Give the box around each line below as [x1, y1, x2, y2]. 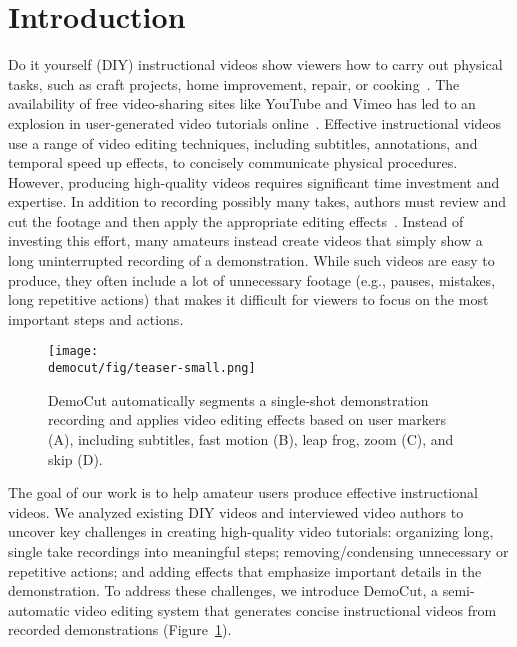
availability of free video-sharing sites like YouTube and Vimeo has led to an [8, 93, 476, 114]
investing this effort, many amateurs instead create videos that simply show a [8, 230, 483, 251]
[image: [48, 344, 99, 359]
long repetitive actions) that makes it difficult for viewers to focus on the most [8, 289, 489, 310]
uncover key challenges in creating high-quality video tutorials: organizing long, [8, 521, 494, 542]
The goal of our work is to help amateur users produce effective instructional [8, 482, 478, 503]
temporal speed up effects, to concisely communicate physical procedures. [8, 152, 458, 173]
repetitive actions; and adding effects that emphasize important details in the [8, 560, 482, 581]
